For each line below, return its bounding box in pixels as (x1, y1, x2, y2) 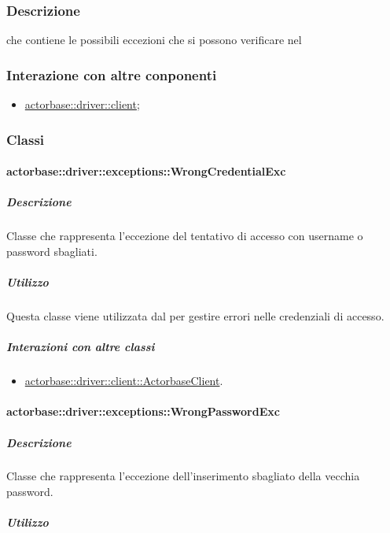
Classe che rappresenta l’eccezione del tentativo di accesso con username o (6, 228, 363, 244)
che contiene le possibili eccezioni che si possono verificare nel (6, 31, 302, 48)
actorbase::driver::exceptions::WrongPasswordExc (6, 403, 280, 420)
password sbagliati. (6, 242, 97, 259)
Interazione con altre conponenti (6, 65, 217, 84)
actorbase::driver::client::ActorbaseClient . (24, 372, 223, 389)
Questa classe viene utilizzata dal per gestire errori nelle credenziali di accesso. (6, 307, 384, 324)
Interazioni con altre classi (6, 339, 155, 355)
